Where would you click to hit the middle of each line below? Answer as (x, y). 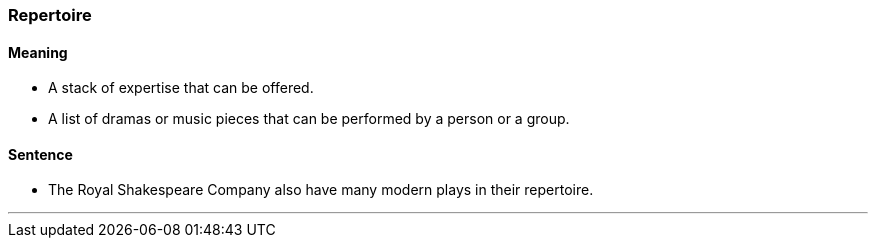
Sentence (40, 154)
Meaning (38, 52)
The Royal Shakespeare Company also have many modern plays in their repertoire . (321, 190)
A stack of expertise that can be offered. (181, 88)
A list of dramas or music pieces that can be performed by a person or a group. (309, 119)
